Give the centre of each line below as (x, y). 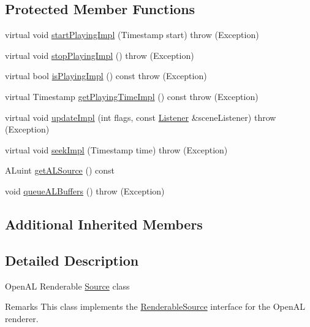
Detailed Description (72, 260)
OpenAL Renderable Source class (67, 286)
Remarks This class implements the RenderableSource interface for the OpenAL (155, 306)
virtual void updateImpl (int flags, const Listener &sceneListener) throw (141, 117)
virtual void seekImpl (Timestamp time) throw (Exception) (116, 149)
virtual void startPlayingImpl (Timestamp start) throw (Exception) (132, 35)
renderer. (22, 318)
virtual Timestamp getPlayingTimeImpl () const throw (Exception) (132, 96)
